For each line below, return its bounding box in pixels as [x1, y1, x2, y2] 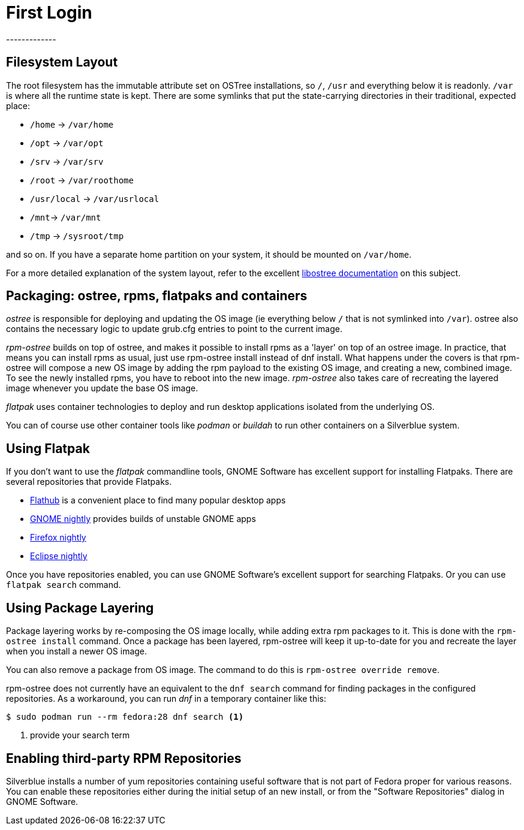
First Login [6, 2, 92, 23]
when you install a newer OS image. [6, 646, 147, 657]
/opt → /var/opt [30, 137, 104, 148]
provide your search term [30, 730, 130, 741]
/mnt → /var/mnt [30, 212, 101, 222]
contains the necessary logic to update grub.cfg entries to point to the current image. [6, 324, 342, 334]
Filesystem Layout [6, 55, 118, 70]
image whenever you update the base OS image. [6, 383, 198, 394]
